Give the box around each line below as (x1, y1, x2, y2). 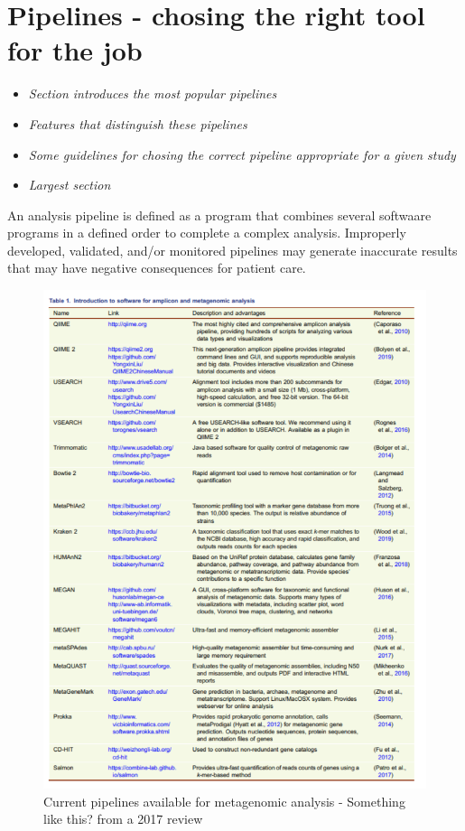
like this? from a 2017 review (43, 809, 203, 828)
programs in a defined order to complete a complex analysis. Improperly (7, 223, 406, 242)
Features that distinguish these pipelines (28, 114, 247, 133)
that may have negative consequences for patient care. (7, 258, 306, 277)
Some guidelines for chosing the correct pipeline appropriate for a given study (28, 145, 456, 163)
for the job (7, 32, 143, 69)
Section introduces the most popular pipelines (28, 84, 277, 103)
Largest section (28, 175, 111, 194)
